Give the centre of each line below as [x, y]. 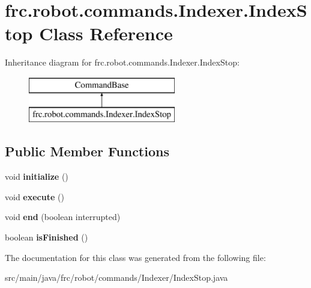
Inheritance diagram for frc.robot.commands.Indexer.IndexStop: [122, 62]
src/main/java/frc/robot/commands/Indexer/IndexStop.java [116, 277]
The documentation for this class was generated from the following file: [135, 257]
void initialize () [37, 176]
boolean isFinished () [47, 237]
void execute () [35, 196]
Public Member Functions [87, 151]
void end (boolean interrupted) [63, 217]
